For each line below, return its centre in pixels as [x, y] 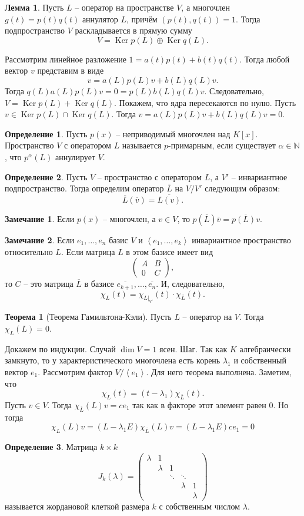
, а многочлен [206, 7]
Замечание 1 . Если [40, 218]
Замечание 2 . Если [40, 239]
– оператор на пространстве [124, 7]
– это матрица [49, 284]
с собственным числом [200, 506]
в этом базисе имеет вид [170, 251]
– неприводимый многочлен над [173, 133]
